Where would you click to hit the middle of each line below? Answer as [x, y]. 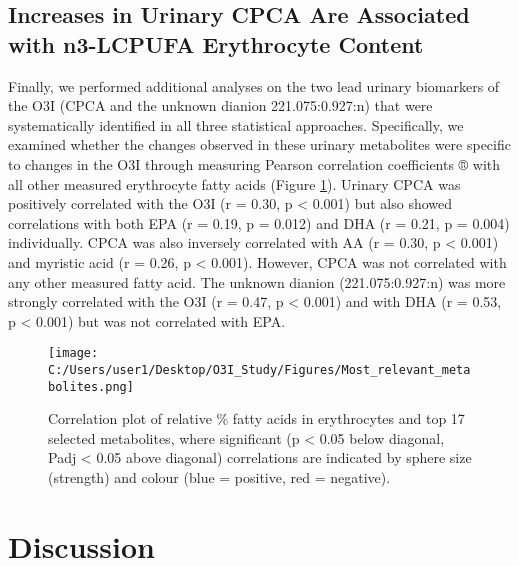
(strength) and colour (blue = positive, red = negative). [219, 477]
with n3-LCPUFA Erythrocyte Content [216, 43]
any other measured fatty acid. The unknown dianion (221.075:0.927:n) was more [257, 281]
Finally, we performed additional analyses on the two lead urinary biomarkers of [254, 85]
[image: [73, 353]
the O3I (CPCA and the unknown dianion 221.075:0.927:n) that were [220, 105]
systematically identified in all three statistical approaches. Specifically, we [236, 124]
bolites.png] [91, 386]
